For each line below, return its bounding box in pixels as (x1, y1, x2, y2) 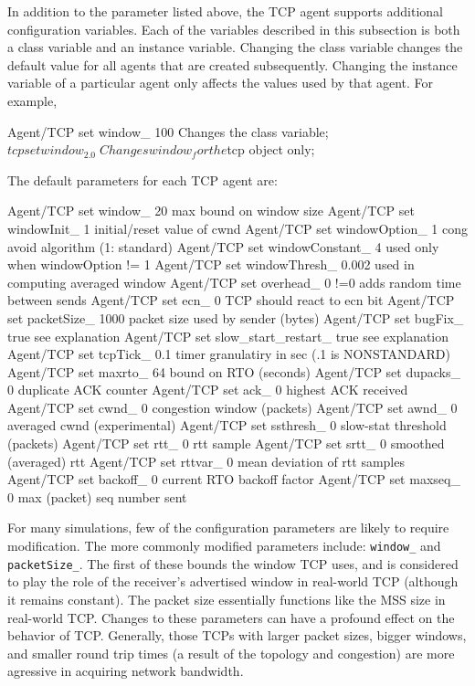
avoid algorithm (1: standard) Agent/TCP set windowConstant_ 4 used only (7, 237, 439, 256)
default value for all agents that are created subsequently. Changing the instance (7, 55, 458, 74)
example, (7, 90, 58, 110)
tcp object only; (227, 140, 315, 159)
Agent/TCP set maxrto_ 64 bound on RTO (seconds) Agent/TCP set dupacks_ (7, 362, 461, 381)
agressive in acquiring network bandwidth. (7, 661, 244, 681)
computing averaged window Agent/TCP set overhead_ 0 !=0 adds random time (7, 272, 461, 291)
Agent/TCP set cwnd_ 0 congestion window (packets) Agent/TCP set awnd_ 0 (7, 397, 458, 417)
